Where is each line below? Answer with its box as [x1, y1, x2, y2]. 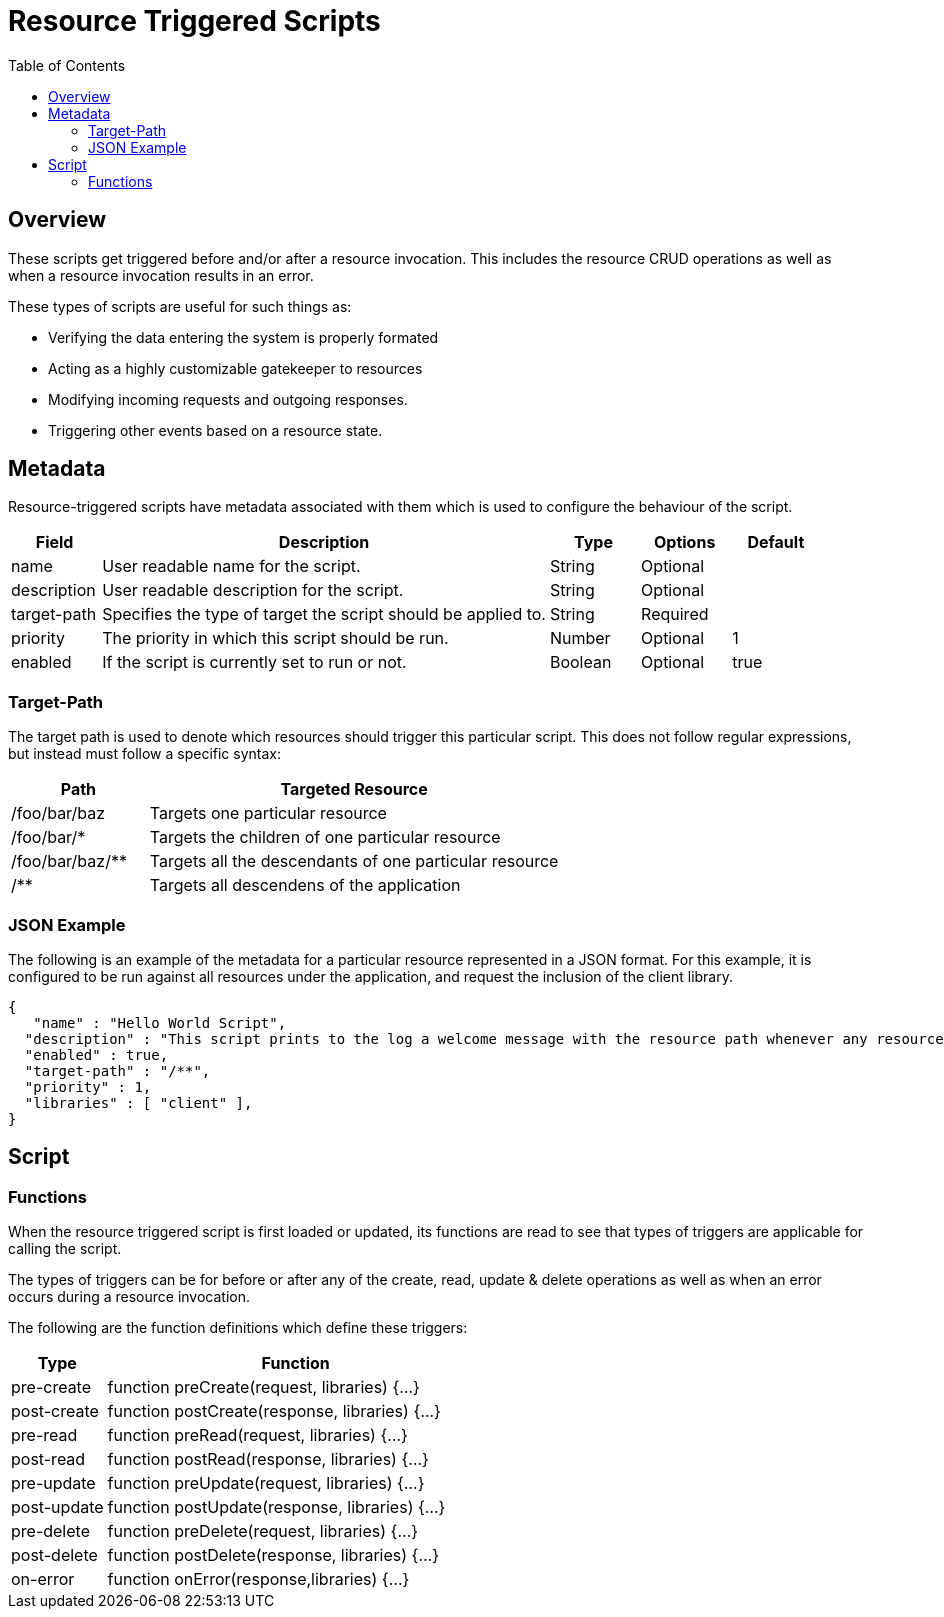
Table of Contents [8, 56, 126, 74]
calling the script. [8, 1240, 122, 1258]
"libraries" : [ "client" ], [24, 1094, 253, 1111]
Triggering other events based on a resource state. [48, 421, 383, 439]
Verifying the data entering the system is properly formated [48, 328, 439, 346]
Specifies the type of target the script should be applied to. [102, 604, 546, 625]
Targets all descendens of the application [149, 875, 461, 896]
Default [747, 532, 805, 553]
